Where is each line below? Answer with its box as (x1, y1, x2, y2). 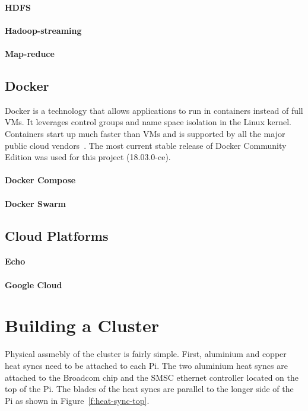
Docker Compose (5, 174, 76, 186)
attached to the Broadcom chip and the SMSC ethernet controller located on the (5, 371, 299, 383)
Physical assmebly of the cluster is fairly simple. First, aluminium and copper (5, 348, 287, 360)
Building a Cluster (5, 313, 159, 337)
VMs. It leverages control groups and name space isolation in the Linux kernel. (5, 116, 291, 128)
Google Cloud (5, 278, 62, 291)
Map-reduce (5, 47, 55, 59)
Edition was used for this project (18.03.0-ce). (5, 151, 171, 163)
